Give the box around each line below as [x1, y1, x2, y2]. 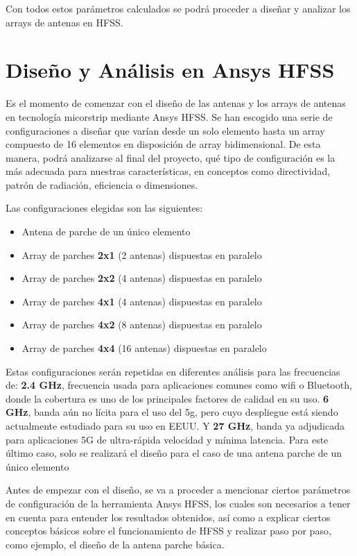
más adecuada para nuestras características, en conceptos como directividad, [6, 164, 331, 178]
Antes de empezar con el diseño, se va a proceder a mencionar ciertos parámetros [6, 482, 351, 497]
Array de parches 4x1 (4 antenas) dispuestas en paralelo [21, 294, 262, 308]
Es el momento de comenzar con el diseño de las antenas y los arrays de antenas [6, 96, 346, 110]
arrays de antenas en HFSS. [6, 15, 123, 29]
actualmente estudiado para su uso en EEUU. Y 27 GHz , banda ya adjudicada [6, 419, 345, 432]
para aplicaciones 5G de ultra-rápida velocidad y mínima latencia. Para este [6, 432, 329, 446]
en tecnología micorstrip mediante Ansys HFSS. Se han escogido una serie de [6, 109, 333, 124]
